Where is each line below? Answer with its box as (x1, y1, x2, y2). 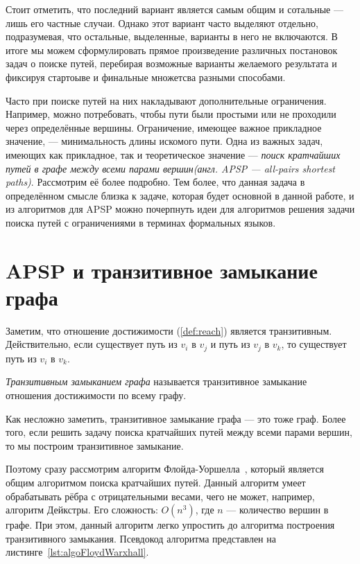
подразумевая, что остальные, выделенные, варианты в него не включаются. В (6, 29, 338, 44)
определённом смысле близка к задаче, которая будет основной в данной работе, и (6, 188, 354, 202)
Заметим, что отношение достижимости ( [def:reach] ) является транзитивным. (6, 323, 332, 337)
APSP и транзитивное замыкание (6, 256, 318, 284)
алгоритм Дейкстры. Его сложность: (6, 502, 158, 517)
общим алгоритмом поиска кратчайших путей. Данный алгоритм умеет (6, 475, 306, 490)
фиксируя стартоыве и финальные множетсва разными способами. (6, 69, 286, 84)
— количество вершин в (226, 502, 329, 517)
